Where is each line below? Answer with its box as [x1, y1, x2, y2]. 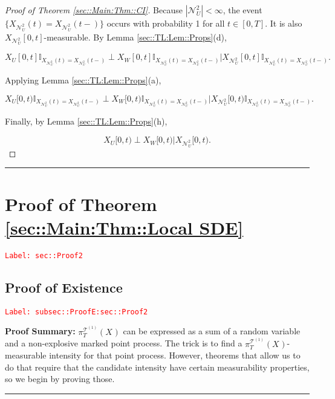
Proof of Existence [5, 277, 123, 296]
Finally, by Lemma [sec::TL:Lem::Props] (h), [5, 115, 167, 128]
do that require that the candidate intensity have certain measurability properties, [5, 360, 310, 373]
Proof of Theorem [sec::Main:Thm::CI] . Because [5, 4, 183, 16]
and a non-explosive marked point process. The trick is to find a [5, 337, 242, 349]
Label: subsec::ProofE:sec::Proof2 [5, 307, 148, 316]
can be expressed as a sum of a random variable [123, 325, 301, 337]
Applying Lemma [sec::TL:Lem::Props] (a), [5, 74, 161, 86]
